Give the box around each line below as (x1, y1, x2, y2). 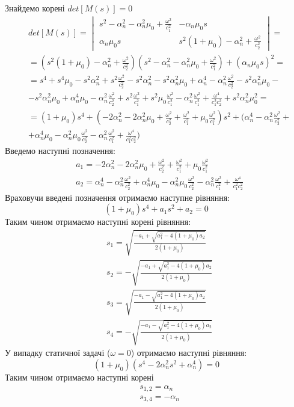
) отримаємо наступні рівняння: (130, 346, 247, 359)
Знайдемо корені (5, 2, 65, 14)
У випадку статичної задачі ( (5, 346, 111, 359)
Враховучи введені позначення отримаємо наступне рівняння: (5, 191, 230, 203)
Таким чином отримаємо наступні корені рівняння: (5, 215, 191, 228)
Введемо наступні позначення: (5, 144, 115, 157)
